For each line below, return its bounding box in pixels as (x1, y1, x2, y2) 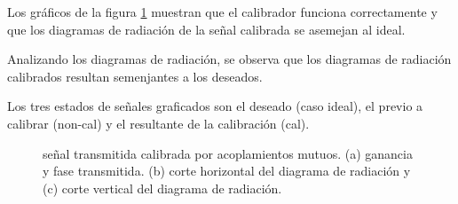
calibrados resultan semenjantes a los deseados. (7, 67, 263, 85)
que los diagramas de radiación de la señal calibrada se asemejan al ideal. (7, 20, 406, 38)
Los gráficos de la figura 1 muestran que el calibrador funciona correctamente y (7, 3, 438, 20)
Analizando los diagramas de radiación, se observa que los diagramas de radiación (7, 50, 452, 68)
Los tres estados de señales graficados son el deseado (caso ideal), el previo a (7, 97, 423, 115)
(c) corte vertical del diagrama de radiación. (43, 178, 282, 197)
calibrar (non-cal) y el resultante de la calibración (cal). (7, 114, 310, 132)
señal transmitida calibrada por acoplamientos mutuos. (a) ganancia (43, 144, 413, 162)
